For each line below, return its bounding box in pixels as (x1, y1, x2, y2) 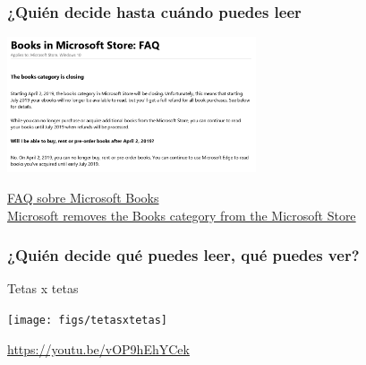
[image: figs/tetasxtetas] (7, 313, 167, 326)
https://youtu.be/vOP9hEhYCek (7, 339, 190, 358)
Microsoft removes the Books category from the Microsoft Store (7, 205, 356, 224)
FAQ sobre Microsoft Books (7, 187, 159, 206)
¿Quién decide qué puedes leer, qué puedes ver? (7, 244, 360, 266)
